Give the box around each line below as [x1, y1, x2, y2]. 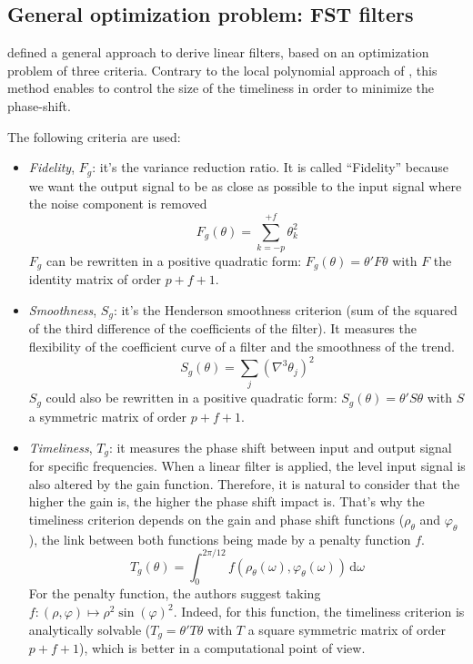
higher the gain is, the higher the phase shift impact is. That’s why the [28, 492, 425, 511]
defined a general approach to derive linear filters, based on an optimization [7, 43, 429, 62]
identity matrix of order [28, 270, 161, 289]
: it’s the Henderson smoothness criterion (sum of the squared [113, 300, 458, 319]
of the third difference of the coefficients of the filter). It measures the [28, 319, 417, 338]
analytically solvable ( [28, 619, 151, 638]
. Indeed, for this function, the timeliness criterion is [173, 602, 465, 621]
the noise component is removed [28, 194, 207, 213]
